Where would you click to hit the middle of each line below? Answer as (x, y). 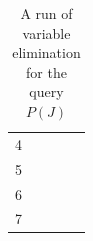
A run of (46, 13)
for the (46, 71)
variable (46, 32)
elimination (46, 52)
